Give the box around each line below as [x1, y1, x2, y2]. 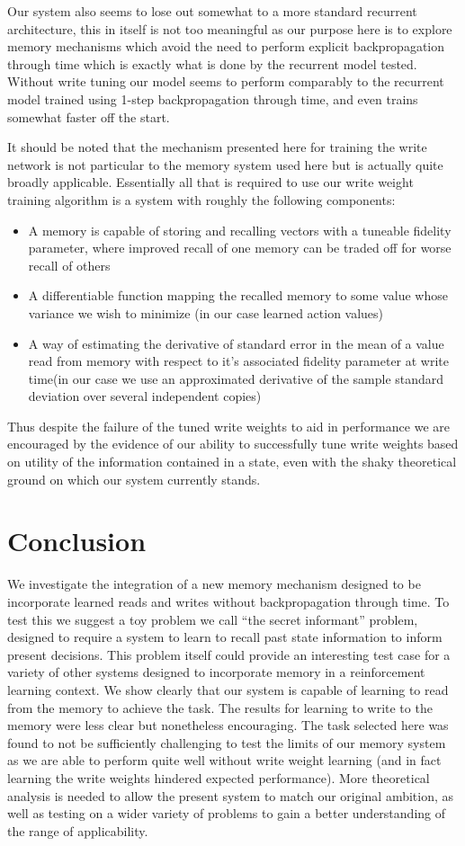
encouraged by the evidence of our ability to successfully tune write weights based [7, 434, 459, 453]
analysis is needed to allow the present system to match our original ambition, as [7, 786, 454, 805]
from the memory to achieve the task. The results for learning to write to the [7, 698, 433, 717]
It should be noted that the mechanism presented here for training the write [7, 138, 427, 156]
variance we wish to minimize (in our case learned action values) [28, 303, 384, 322]
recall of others [28, 255, 111, 274]
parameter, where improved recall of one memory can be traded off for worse [28, 238, 452, 257]
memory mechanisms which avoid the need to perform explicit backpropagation [7, 37, 445, 56]
